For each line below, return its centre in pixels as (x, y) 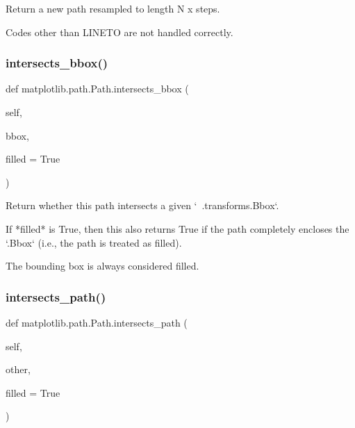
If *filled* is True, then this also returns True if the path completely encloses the (177, 228)
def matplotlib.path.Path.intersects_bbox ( (97, 89)
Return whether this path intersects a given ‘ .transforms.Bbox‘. (142, 205)
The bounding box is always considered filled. (102, 266)
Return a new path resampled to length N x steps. (113, 8)
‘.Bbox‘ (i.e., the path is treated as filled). (94, 242)
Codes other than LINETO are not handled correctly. (119, 32)
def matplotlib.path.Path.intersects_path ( (97, 322)
